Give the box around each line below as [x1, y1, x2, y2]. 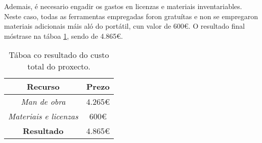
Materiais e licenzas [8, 110, 78, 122]
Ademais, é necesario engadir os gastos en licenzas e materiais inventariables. [4, 1, 242, 11]
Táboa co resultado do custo [9, 49, 109, 61]
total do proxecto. [27, 60, 91, 73]
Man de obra [21, 96, 66, 108]
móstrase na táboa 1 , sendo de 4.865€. [4, 30, 123, 41]
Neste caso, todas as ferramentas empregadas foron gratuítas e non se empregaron [4, 11, 258, 21]
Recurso [26, 81, 60, 93]
